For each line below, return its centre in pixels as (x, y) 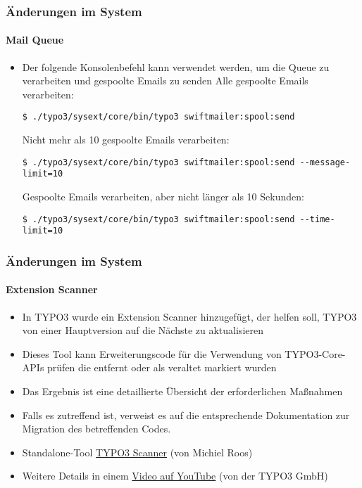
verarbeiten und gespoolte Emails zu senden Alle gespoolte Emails (165, 81)
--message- (325, 162)
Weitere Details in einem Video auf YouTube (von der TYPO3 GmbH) (175, 476)
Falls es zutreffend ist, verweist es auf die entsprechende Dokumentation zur (186, 415)
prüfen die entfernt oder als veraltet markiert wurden (162, 367)
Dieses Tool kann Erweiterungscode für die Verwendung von (152, 353)
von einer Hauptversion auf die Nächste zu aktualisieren (143, 330)
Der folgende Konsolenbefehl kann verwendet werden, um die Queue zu (176, 66)
